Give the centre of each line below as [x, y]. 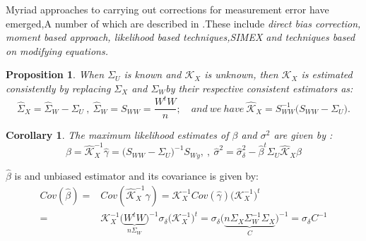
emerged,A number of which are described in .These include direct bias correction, [183, 23]
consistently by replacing [58, 88]
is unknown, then [241, 74]
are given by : [303, 135]
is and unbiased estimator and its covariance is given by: [136, 176]
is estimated [327, 74]
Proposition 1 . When [55, 74]
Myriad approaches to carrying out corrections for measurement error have [167, 9]
